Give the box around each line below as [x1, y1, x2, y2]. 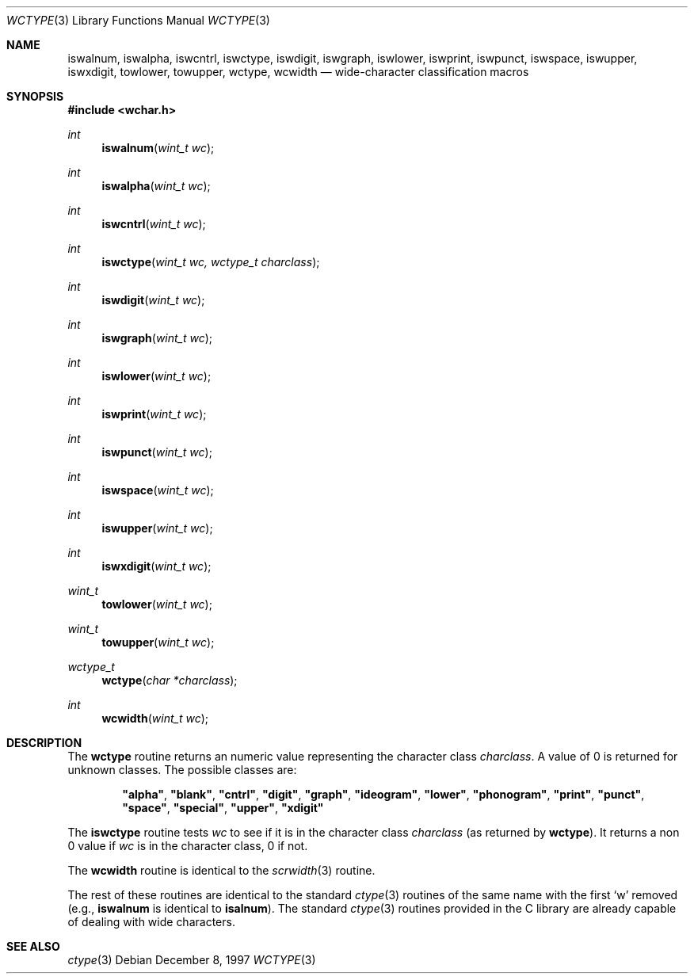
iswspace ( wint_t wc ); [101, 483, 214, 497]
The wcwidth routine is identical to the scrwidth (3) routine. [67, 864, 376, 877]
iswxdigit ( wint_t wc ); [101, 559, 212, 573]
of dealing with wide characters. [67, 915, 235, 929]
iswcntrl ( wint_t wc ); [101, 217, 206, 231]
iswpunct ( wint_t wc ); [101, 445, 212, 459]
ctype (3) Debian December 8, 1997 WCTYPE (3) [67, 953, 316, 967]
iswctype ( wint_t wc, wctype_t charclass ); [101, 255, 320, 269]
